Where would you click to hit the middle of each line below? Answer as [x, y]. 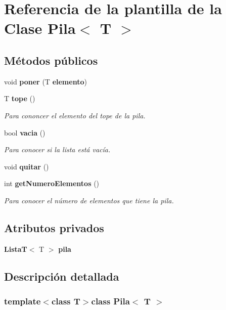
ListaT [16, 249]
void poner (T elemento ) [46, 81]
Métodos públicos [51, 60]
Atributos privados [54, 227]
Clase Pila [40, 28]
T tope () [20, 98]
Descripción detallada [62, 276]
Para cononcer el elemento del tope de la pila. [75, 115]
